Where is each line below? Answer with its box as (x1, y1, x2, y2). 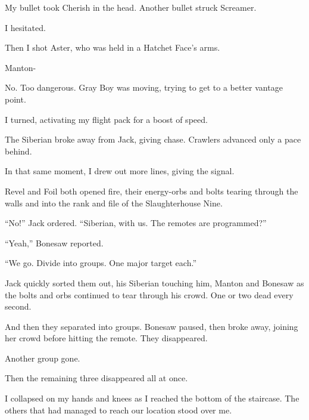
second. (5, 300, 32, 313)
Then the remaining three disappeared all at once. (5, 372, 188, 384)
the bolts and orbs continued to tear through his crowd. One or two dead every (5, 288, 294, 301)
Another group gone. (5, 351, 80, 364)
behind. (5, 144, 32, 157)
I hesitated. (5, 21, 46, 33)
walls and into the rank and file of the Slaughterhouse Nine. (5, 196, 223, 209)
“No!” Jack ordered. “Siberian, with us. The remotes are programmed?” (5, 217, 267, 229)
